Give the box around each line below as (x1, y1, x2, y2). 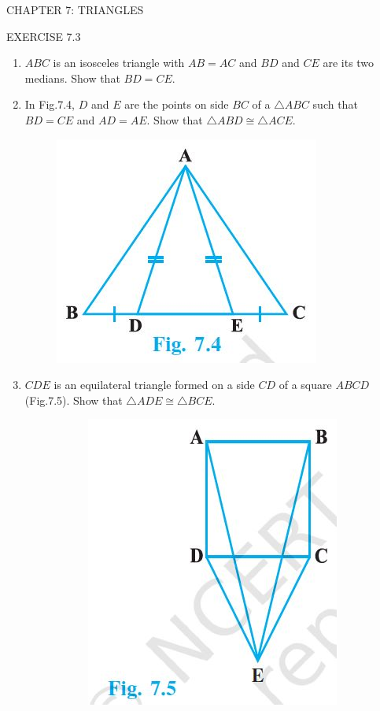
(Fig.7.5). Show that (24, 391, 123, 408)
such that (312, 96, 358, 113)
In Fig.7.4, (24, 96, 76, 113)
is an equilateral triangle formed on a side (53, 376, 255, 393)
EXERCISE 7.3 (6, 28, 81, 44)
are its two (323, 54, 374, 71)
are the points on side (124, 96, 229, 113)
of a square (279, 376, 332, 393)
